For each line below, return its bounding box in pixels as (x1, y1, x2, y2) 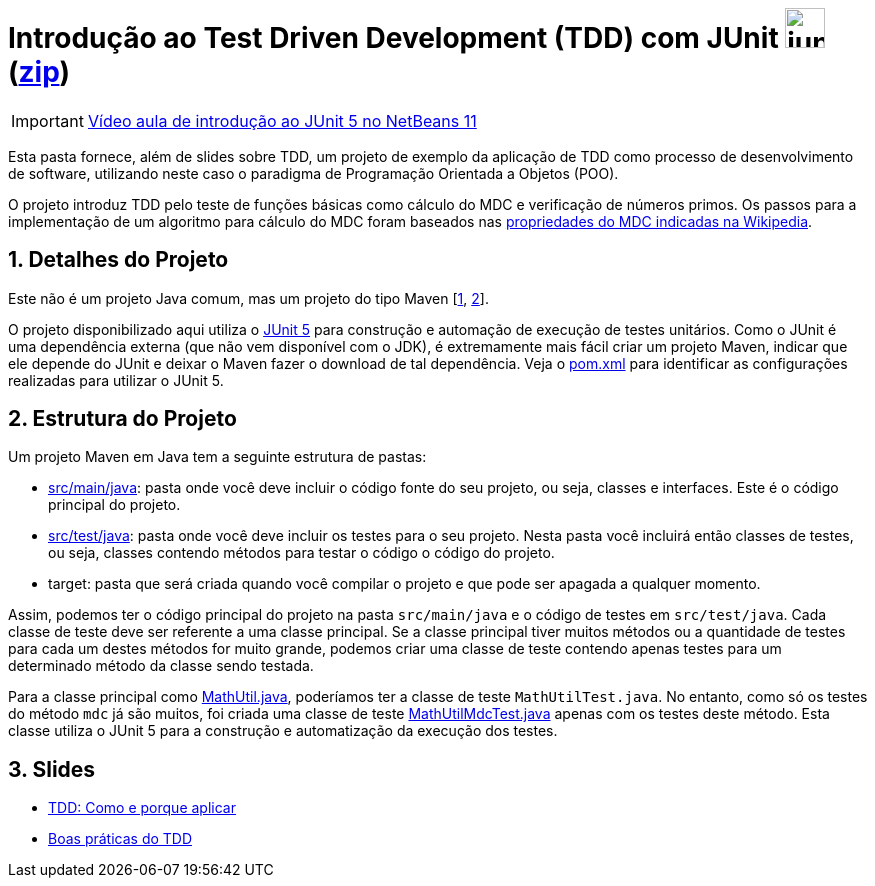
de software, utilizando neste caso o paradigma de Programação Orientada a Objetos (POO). (8, 164, 619, 182)
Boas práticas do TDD (48, 830, 193, 848)
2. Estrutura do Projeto (8, 406, 237, 432)
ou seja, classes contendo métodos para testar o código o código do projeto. (48, 544, 555, 562)
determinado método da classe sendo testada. (8, 657, 314, 675)
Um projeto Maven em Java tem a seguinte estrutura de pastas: (8, 448, 427, 466)
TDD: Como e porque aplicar (48, 799, 236, 817)
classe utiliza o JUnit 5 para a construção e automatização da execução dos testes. (8, 722, 558, 740)
